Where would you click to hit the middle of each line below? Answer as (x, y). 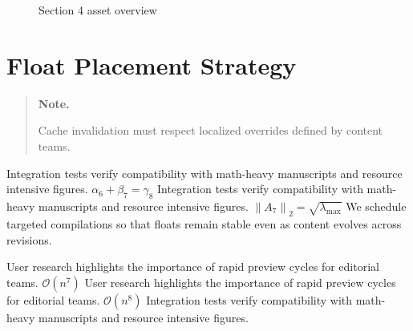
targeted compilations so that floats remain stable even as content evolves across (204, 223)
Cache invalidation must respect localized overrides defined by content (211, 130)
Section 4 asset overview (98, 10)
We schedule (376, 206)
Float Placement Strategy (152, 65)
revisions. (29, 239)
